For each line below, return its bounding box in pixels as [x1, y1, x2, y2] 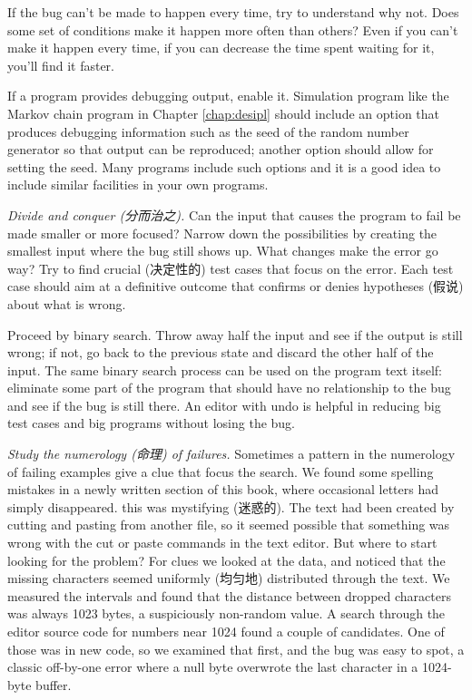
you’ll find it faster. [7, 55, 114, 74]
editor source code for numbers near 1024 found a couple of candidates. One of [7, 622, 445, 640]
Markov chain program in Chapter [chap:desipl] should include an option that [7, 103, 440, 122]
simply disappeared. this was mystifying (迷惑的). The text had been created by [7, 497, 455, 516]
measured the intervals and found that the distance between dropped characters [7, 586, 451, 605]
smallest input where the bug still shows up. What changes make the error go [7, 241, 438, 260]
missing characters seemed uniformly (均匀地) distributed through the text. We [7, 569, 450, 588]
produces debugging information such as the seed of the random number [7, 122, 409, 141]
